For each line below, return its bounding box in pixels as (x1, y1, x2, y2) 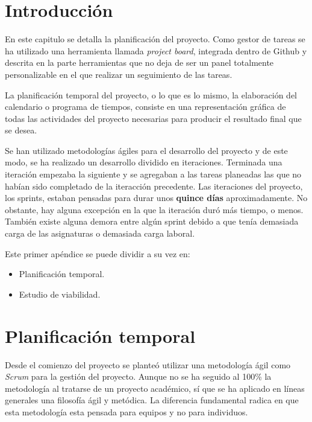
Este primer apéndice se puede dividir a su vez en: (5, 247, 190, 260)
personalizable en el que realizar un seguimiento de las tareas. (5, 68, 232, 80)
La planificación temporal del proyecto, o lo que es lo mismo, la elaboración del (5, 88, 298, 101)
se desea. (5, 124, 37, 136)
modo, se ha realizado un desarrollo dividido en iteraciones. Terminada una (5, 156, 282, 168)
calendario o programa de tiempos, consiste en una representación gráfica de (5, 100, 286, 113)
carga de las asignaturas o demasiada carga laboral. (5, 227, 195, 240)
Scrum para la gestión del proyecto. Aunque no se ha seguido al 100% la (5, 370, 272, 383)
